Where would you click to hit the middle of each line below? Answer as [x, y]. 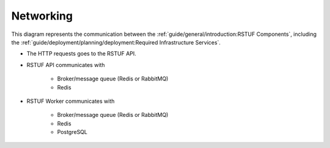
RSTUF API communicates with [66, 65]
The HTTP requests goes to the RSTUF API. [82, 54]
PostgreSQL [72, 132]
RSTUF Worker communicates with [71, 101]
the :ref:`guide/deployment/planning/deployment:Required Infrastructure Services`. [116, 42]
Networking [42, 16]
